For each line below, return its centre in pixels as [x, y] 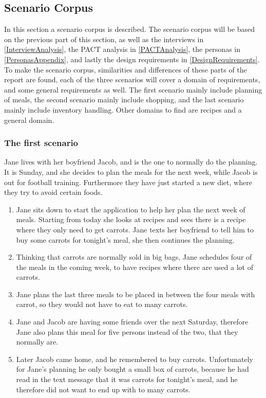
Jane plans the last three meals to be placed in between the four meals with [136, 294]
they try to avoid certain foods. [53, 192]
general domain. [29, 120]
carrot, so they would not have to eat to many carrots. [102, 304]
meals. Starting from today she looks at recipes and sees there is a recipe [131, 219]
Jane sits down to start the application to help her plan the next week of [131, 209]
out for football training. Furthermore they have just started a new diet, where [128, 182]
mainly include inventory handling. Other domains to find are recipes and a [123, 109]
